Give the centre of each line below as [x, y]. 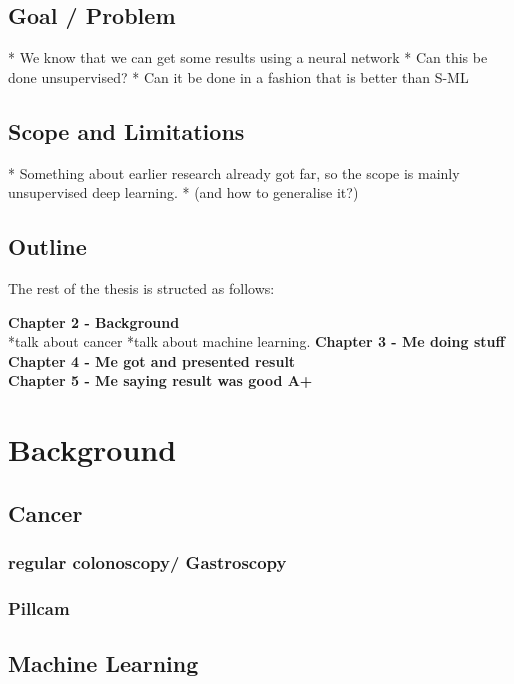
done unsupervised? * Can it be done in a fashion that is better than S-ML [238, 76]
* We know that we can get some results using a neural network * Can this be [248, 57]
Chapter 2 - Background [94, 321]
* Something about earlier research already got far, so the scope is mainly [234, 172]
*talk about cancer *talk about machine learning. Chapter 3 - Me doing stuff [256, 341]
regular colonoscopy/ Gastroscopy [147, 562]
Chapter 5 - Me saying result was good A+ [160, 380]
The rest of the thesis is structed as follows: [141, 287]
